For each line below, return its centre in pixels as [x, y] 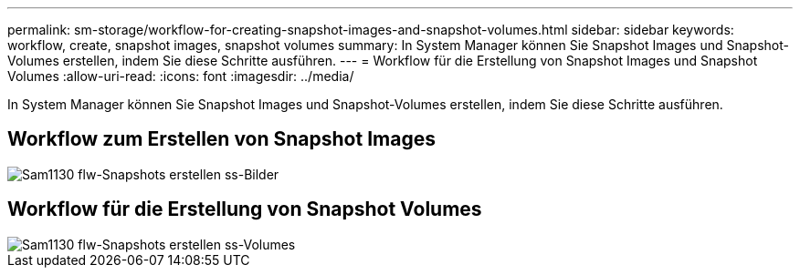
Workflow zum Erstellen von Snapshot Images [221, 139]
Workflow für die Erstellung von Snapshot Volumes [245, 209]
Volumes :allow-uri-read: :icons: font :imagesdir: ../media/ [181, 76]
